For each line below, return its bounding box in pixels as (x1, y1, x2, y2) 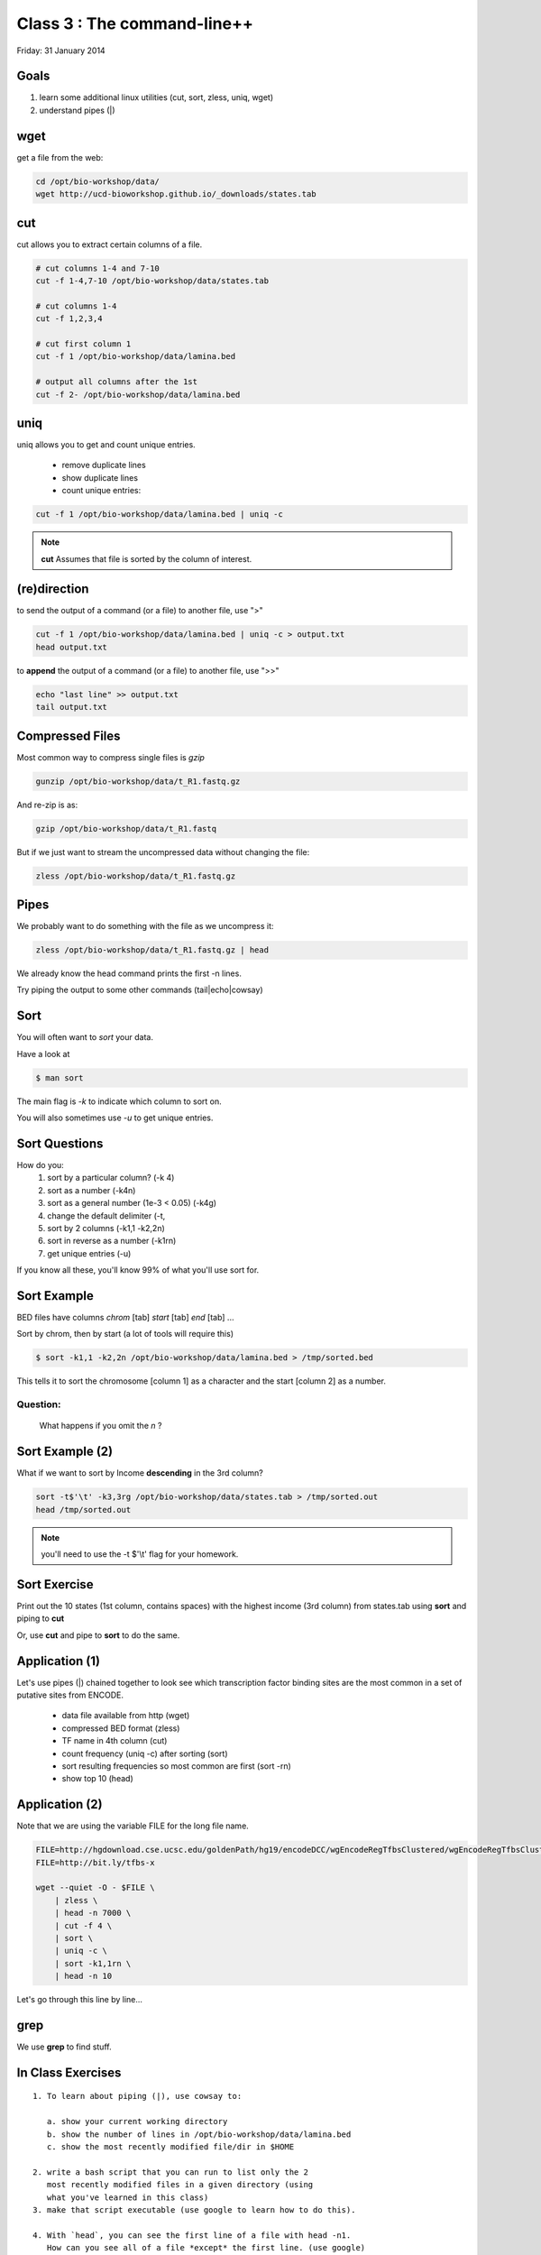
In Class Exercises (16, 2065, 122, 2080)
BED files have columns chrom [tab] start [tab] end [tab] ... (16, 1312, 234, 1323)
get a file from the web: (16, 152, 104, 162)
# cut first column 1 (35, 338, 132, 349)
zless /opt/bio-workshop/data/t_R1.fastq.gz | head (35, 945, 270, 955)
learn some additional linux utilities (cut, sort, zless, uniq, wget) (39, 92, 274, 103)
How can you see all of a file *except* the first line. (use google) (46, 2242, 366, 2253)
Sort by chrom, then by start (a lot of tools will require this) (16, 1329, 234, 1339)
